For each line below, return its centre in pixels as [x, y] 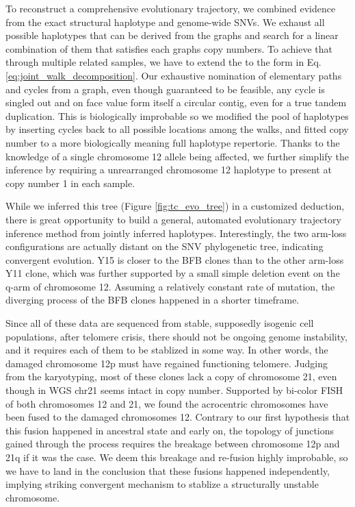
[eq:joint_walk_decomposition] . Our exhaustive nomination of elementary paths [174, 75]
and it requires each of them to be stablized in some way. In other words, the [167, 350]
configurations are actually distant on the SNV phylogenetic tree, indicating [165, 246]
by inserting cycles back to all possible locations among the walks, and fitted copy [177, 129]
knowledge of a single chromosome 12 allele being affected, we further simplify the [177, 156]
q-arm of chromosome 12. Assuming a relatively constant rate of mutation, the [170, 286]
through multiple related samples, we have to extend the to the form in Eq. [163, 62]
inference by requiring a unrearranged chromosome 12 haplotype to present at [169, 170]
